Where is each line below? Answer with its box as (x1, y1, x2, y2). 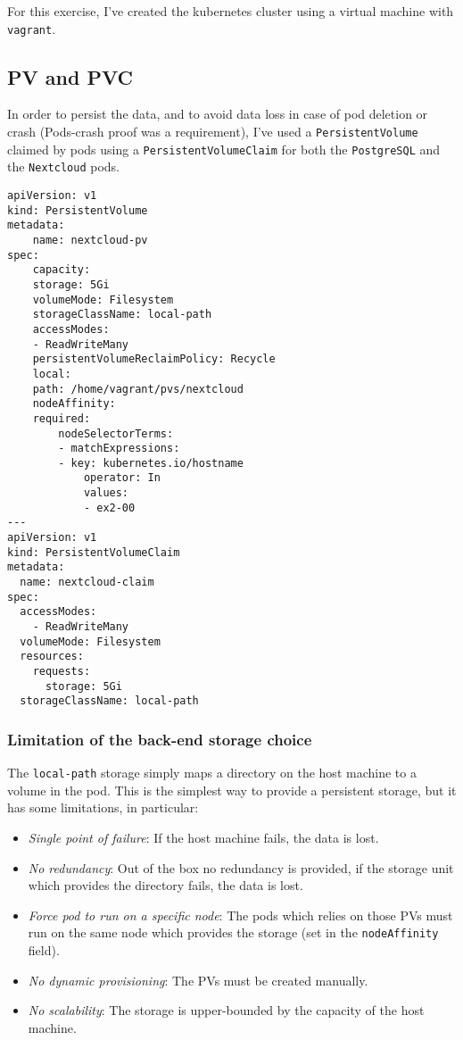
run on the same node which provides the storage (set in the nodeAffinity (28, 923, 439, 942)
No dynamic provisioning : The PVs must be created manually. (28, 970, 368, 989)
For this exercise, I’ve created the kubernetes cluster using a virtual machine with (7, 2, 454, 20)
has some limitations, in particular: (7, 798, 199, 817)
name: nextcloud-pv (32, 233, 148, 246)
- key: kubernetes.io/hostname (58, 456, 244, 470)
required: (32, 412, 91, 425)
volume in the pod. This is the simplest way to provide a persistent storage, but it (7, 780, 457, 799)
